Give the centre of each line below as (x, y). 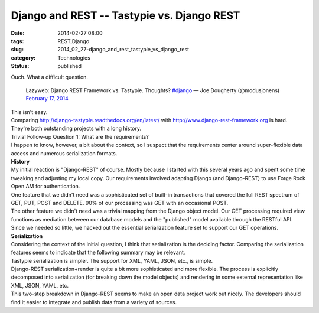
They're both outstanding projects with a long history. (76, 128)
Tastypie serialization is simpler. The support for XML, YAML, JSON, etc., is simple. (112, 260)
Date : (18, 33)
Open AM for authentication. (45, 187)
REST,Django (74, 41)
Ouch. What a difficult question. (50, 77)
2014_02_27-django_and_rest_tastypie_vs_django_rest (123, 50)
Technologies (74, 58)
